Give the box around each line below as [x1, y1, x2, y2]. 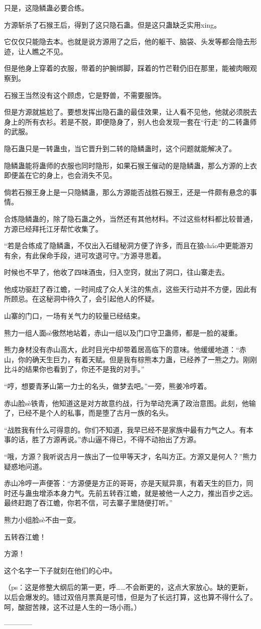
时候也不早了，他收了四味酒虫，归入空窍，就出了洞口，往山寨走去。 [4, 267, 229, 277]
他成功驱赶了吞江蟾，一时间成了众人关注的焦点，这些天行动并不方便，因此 [4, 283, 250, 294]
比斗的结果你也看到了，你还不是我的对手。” [4, 364, 145, 374]
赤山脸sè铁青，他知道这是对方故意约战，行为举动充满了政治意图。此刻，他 [4, 397, 249, 408]
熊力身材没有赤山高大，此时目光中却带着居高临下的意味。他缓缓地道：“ [4, 344, 239, 355]
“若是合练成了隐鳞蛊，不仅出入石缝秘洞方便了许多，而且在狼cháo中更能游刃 [4, 240, 253, 251]
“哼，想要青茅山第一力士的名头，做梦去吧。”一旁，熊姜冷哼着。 [4, 381, 211, 391]
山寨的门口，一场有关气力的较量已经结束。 [4, 310, 145, 321]
